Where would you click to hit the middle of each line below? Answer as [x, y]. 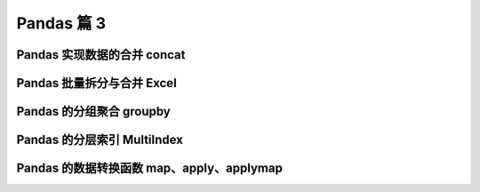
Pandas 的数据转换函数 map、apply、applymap [150, 168]
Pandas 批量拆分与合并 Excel [96, 83]
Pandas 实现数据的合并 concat [101, 55]
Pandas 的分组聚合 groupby [93, 112]
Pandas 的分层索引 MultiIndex [100, 140]
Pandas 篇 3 [61, 23]
